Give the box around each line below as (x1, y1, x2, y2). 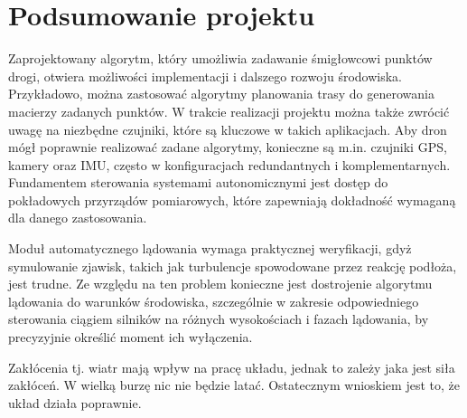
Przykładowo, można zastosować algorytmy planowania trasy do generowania (8, 84, 434, 103)
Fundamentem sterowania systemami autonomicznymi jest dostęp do (8, 173, 388, 192)
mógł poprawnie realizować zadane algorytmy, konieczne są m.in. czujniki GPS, (8, 138, 447, 157)
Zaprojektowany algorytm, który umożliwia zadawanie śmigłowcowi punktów (8, 49, 433, 68)
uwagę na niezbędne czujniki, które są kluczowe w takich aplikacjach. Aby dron (8, 119, 447, 138)
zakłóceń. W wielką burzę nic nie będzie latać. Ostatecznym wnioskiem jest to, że (8, 375, 460, 394)
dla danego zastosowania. (8, 208, 147, 227)
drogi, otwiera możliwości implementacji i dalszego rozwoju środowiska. (8, 66, 402, 85)
